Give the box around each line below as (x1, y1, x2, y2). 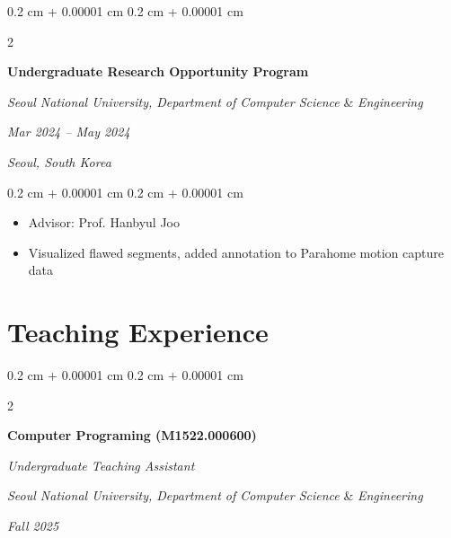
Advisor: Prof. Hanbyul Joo (28, 213, 180, 232)
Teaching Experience (7, 313, 269, 350)
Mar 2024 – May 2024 (7, 122, 130, 141)
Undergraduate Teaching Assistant (7, 455, 195, 474)
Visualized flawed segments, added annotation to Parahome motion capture (28, 243, 444, 261)
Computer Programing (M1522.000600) (7, 426, 257, 445)
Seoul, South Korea (7, 152, 111, 171)
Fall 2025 (7, 516, 59, 535)
